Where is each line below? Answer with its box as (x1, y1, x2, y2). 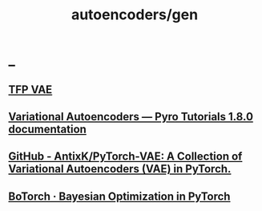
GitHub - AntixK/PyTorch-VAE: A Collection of (8, 150, 243, 164)
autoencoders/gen (71, 6, 199, 24)
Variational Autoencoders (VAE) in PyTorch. (8, 162, 232, 176)
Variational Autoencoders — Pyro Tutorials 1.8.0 (8, 110, 254, 124)
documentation (8, 122, 87, 136)
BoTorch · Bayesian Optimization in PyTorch (8, 189, 231, 203)
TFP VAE (8, 83, 53, 96)
